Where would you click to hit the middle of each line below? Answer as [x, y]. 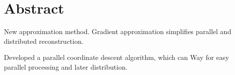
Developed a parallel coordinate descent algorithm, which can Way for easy [117, 57]
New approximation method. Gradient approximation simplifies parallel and [118, 31]
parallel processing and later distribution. [66, 66]
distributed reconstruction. [44, 41]
